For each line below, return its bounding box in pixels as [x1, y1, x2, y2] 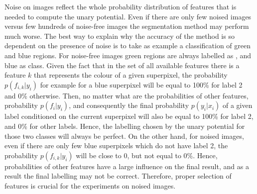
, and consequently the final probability [69, 100, 189, 110]
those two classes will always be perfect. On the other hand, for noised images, [4, 130, 244, 141]
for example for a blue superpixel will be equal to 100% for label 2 [40, 79, 243, 90]
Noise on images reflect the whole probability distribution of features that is [4, 1, 237, 11]
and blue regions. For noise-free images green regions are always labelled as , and [4, 50, 252, 60]
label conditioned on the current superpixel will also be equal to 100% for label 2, [4, 111, 254, 121]
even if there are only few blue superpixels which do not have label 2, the [4, 140, 228, 151]
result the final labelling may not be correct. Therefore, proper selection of [4, 171, 232, 181]
